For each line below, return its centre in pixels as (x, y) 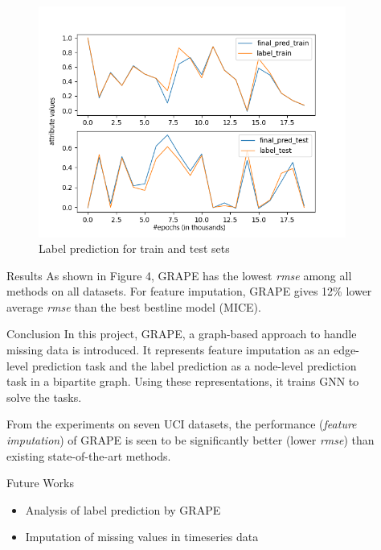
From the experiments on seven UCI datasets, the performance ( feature (182, 424)
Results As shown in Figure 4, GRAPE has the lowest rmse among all (179, 275)
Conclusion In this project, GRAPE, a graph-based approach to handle (182, 334)
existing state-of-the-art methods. (89, 455)
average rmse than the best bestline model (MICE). (134, 306)
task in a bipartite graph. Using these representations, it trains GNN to (183, 381)
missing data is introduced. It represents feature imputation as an (168, 350)
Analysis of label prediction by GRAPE (123, 509)
